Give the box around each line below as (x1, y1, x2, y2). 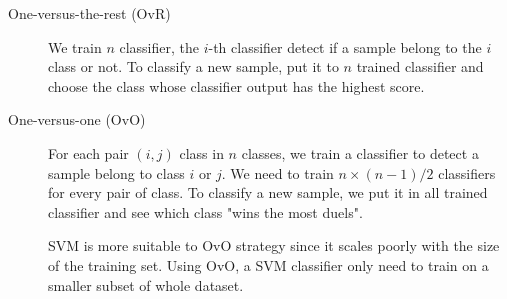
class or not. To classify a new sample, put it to (48, 56, 339, 77)
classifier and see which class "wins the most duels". (48, 201, 363, 222)
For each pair (48, 142, 129, 163)
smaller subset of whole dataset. (48, 274, 244, 295)
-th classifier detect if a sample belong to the (208, 36, 482, 57)
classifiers (438, 162, 496, 183)
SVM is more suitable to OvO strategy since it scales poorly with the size (48, 235, 500, 256)
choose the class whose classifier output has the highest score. (48, 75, 425, 96)
